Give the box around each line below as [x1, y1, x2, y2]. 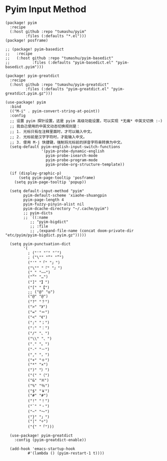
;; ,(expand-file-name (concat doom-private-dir [30, 228, 134, 233]
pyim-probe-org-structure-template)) [45, 162, 125, 167]
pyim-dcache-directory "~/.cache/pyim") [23, 206, 109, 211]
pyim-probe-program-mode [45, 158, 98, 163]
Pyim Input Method [5, 4, 87, 15]
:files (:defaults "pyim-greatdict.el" [25, 86, 109, 91]
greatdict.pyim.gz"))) [5, 91, 53, 96]
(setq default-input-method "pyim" [10, 188, 85, 193]
